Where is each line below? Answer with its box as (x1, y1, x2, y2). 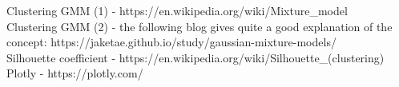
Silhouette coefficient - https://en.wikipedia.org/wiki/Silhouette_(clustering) (6, 49, 385, 65)
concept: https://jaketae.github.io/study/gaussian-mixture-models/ (6, 34, 337, 50)
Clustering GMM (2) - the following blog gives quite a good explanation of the (6, 18, 393, 34)
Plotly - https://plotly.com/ (6, 65, 143, 81)
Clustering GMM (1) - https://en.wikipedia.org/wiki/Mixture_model (6, 2, 348, 18)
